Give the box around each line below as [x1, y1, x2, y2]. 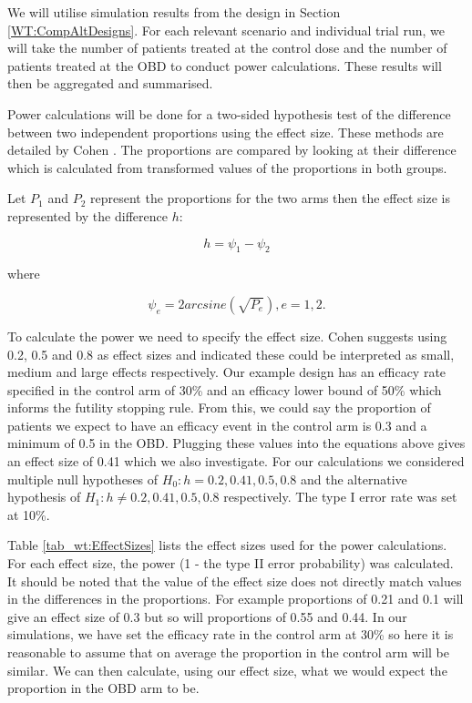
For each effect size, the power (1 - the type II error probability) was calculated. [7, 554, 454, 573]
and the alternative [301, 469, 407, 488]
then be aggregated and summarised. [7, 74, 213, 93]
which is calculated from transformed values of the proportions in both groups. [7, 158, 447, 177]
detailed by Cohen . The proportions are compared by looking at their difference [7, 140, 457, 159]
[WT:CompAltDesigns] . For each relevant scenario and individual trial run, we [7, 20, 445, 39]
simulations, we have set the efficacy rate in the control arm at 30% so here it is [7, 625, 454, 644]
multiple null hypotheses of [7, 469, 159, 488]
